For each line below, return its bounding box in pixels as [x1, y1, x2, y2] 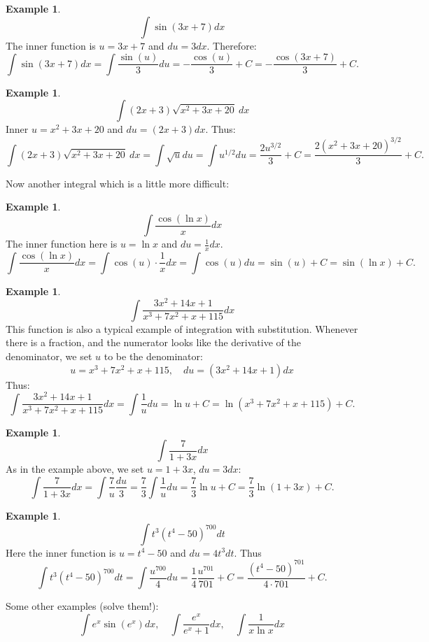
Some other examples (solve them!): [6, 599, 159, 613]
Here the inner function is [6, 545, 116, 559]
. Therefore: [206, 38, 257, 52]
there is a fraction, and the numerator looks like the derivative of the [6, 335, 301, 350]
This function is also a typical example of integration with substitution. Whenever [6, 321, 358, 336]
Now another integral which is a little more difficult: [6, 176, 230, 190]
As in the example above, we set [6, 462, 144, 476]
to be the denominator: [104, 349, 203, 364]
